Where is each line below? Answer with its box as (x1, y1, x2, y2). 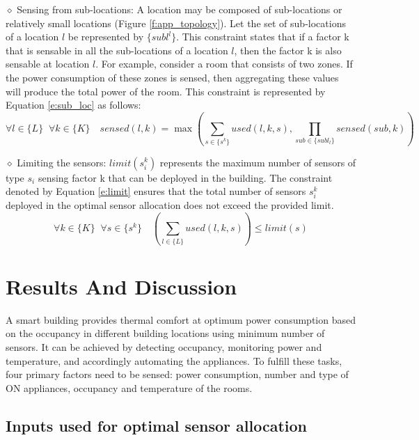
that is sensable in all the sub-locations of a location (6, 42, 228, 57)
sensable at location (6, 56, 90, 71)
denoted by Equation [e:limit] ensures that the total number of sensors (6, 184, 306, 198)
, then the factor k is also (234, 42, 342, 57)
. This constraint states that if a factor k (176, 29, 349, 44)
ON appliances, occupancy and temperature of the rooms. (6, 380, 253, 395)
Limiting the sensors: (17, 155, 106, 169)
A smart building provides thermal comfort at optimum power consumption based (6, 312, 356, 327)
